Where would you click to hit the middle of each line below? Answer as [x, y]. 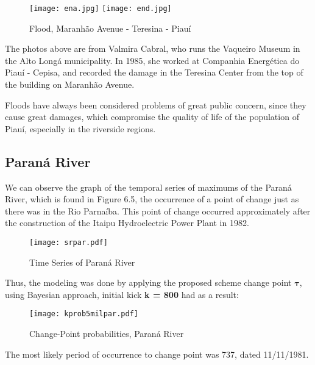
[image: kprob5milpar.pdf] [84, 314]
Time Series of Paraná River [82, 262]
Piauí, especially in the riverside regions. [80, 128]
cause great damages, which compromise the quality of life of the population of [152, 117]
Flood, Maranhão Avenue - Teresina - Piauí [110, 28]
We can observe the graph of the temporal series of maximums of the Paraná [148, 187]
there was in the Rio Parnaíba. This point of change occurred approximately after [158, 211]
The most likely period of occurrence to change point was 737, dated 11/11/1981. [157, 354]
